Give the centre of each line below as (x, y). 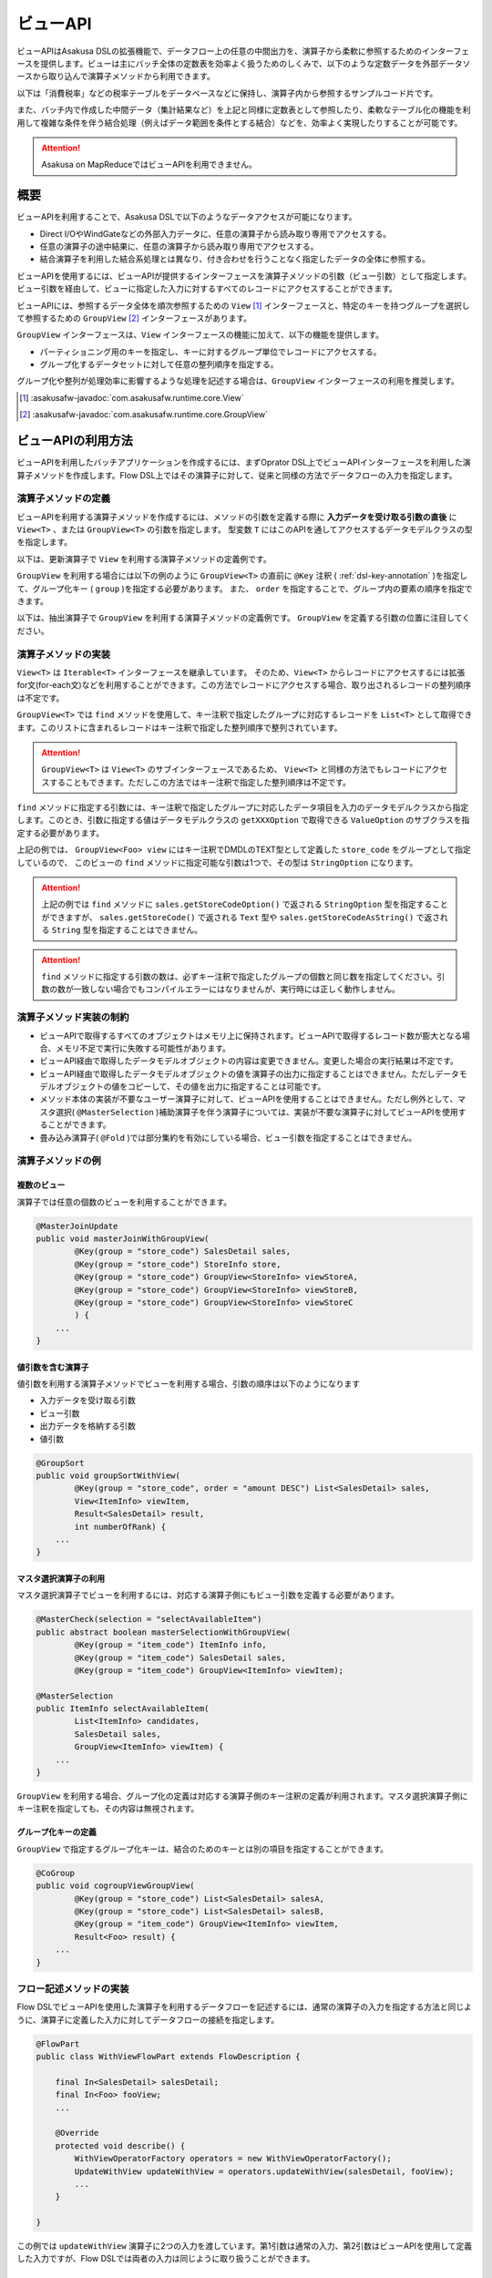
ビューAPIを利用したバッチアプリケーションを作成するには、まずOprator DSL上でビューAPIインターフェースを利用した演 (244, 462)
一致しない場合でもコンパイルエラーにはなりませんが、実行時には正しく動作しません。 (236, 990)
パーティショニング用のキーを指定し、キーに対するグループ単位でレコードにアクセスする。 (210, 352)
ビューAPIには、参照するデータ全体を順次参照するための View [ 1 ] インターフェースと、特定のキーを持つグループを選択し (243, 305)
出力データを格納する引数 (87, 1426)
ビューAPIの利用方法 (75, 441)
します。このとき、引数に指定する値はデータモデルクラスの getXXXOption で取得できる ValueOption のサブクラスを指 (243, 820)
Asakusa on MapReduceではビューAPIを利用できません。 (149, 165)
